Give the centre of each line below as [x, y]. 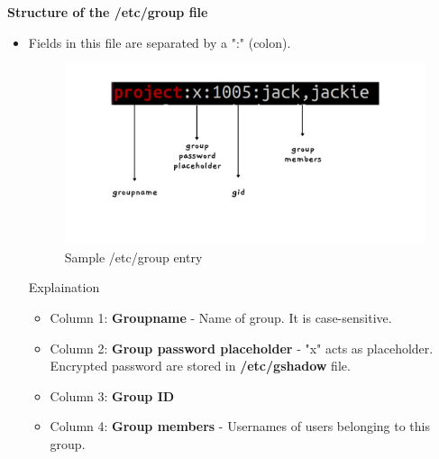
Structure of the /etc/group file [108, 12]
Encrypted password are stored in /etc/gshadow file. [200, 366]
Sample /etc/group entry [133, 257]
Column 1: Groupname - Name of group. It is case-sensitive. [221, 318]
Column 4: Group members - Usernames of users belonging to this [240, 426]
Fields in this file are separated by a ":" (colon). [160, 42]
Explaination [64, 287]
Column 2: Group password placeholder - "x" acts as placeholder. [242, 348]
